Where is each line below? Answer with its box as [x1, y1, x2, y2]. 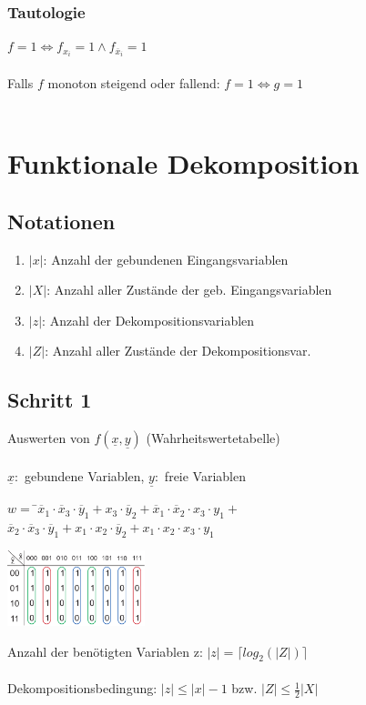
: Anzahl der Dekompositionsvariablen [42, 310, 255, 329]
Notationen [7, 206, 116, 235]
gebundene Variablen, [24, 466, 145, 485]
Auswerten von [7, 428, 90, 448]
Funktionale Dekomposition [7, 145, 360, 182]
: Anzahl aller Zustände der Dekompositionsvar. [45, 341, 311, 360]
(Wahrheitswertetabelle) [146, 428, 280, 448]
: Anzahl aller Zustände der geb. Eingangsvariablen [46, 280, 332, 299]
